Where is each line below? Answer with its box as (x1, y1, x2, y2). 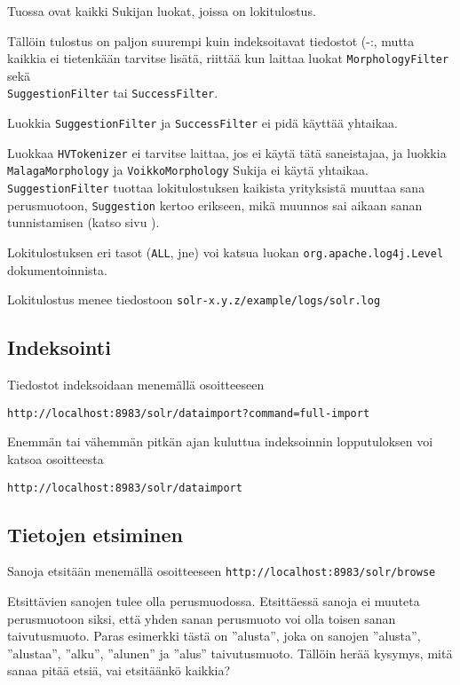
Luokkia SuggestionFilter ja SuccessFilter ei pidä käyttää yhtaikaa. (7, 114, 399, 132)
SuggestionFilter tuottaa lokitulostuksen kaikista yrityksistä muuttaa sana (7, 178, 425, 197)
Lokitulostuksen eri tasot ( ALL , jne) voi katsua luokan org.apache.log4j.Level (7, 242, 444, 261)
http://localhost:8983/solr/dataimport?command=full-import (7, 406, 370, 420)
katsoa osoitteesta (7, 449, 104, 468)
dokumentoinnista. (7, 260, 107, 279)
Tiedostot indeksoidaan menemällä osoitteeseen (7, 375, 265, 394)
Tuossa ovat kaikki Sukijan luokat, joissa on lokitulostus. (7, 2, 316, 20)
